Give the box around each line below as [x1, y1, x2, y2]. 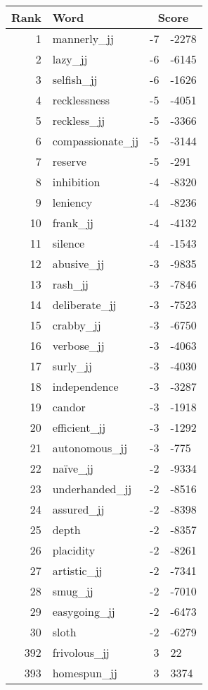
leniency [52, 194, 93, 210]
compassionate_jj [52, 133, 139, 149]
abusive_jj [52, 255, 105, 272]
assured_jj [52, 501, 105, 517]
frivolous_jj [52, 644, 110, 660]
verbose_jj [52, 337, 105, 353]
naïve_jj [52, 460, 93, 476]
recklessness [52, 92, 110, 108]
